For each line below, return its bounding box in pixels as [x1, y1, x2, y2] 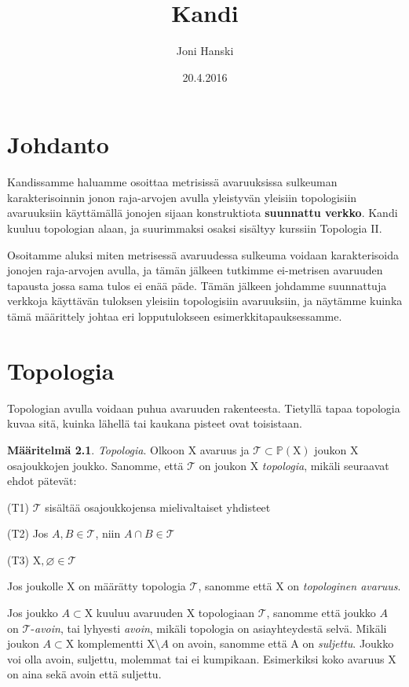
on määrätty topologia [79, 578, 186, 594]
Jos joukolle [7, 578, 64, 594]
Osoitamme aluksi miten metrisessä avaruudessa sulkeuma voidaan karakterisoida [7, 246, 399, 263]
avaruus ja [199, 441, 250, 457]
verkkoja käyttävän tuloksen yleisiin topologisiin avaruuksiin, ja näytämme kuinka [7, 292, 403, 309]
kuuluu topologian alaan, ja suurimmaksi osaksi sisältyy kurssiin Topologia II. [7, 220, 382, 237]
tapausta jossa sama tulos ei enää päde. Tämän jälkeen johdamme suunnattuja [7, 277, 387, 293]
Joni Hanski [176, 42, 234, 59]
